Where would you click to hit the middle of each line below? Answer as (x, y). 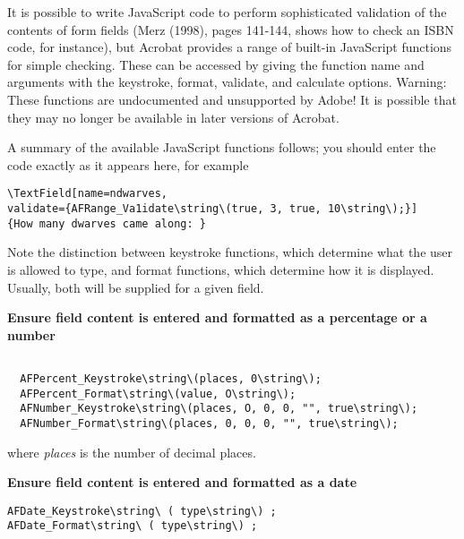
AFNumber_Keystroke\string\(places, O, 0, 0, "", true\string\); (219, 409)
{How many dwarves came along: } (107, 223)
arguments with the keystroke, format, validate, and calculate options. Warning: (227, 82)
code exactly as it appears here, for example (128, 164)
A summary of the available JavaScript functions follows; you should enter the (222, 147)
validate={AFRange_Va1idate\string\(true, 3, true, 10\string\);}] (213, 209)
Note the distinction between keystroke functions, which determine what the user (230, 252)
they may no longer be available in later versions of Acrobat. (173, 117)
